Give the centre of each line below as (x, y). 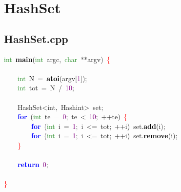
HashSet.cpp (36, 38)
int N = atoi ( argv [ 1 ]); (52, 78)
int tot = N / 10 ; (46, 88)
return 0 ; (33, 164)
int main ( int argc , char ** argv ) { (57, 59)
